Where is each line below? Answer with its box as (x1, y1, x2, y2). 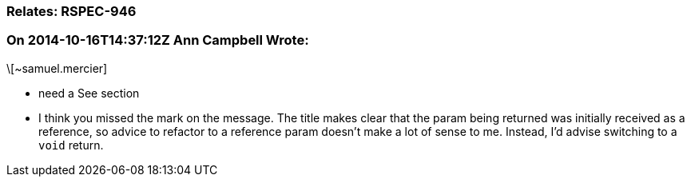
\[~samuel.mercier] (6, 61, 108, 75)
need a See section (38, 86, 140, 100)
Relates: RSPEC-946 (6, 3, 137, 19)
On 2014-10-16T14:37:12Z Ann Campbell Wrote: (6, 32, 309, 49)
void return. (38, 137, 104, 152)
